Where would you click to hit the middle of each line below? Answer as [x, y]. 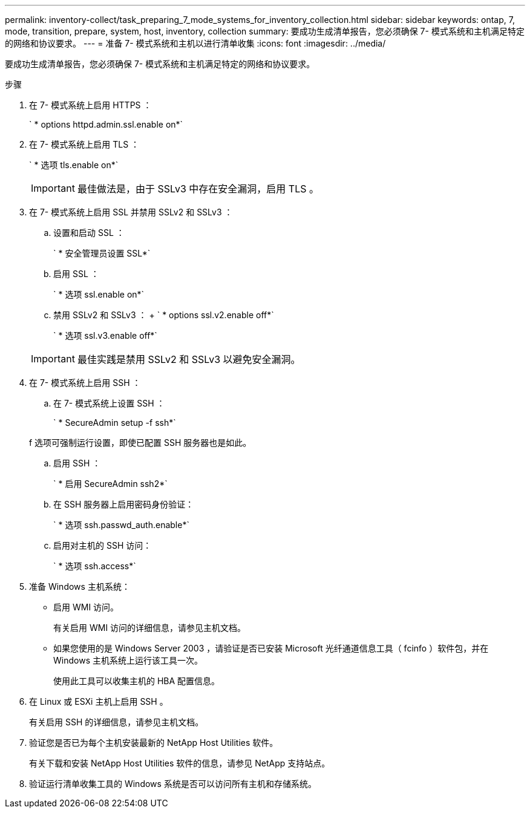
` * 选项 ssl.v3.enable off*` [105, 335]
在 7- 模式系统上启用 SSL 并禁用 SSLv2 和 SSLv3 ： [131, 212]
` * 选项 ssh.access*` [95, 566]
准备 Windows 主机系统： [80, 586]
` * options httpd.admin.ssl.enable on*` [106, 124]
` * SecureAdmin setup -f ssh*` [115, 423]
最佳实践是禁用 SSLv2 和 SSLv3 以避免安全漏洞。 [189, 359]
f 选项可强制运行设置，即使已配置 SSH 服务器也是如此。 [140, 442]
